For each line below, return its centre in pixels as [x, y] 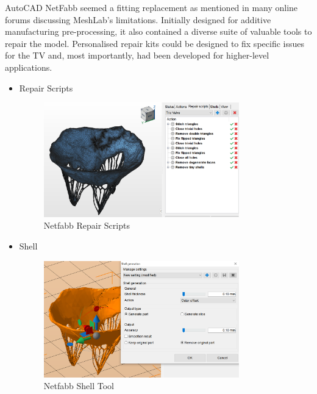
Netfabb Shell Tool [79, 386]
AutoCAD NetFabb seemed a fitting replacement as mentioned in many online [151, 7]
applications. [29, 67]
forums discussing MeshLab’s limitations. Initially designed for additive [138, 19]
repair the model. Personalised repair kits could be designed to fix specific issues [155, 43]
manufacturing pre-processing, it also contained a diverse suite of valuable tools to [158, 31]
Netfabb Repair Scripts [87, 225]
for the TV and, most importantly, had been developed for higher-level [137, 55]
